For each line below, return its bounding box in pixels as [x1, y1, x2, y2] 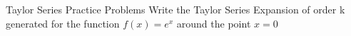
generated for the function [6, 16, 120, 30]
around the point [176, 16, 251, 30]
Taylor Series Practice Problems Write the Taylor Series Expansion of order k [6, 2, 345, 16]
